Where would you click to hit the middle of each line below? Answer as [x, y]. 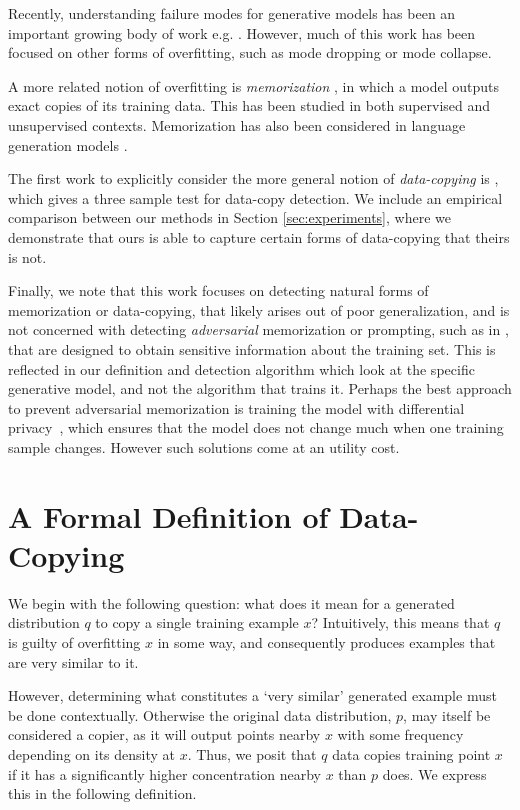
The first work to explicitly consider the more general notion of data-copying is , [253, 178]
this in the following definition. [102, 793]
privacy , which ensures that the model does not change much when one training [256, 427]
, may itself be [447, 714]
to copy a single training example [197, 622]
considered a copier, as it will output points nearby [164, 734]
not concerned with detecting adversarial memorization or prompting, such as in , [258, 329]
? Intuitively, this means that [400, 622]
